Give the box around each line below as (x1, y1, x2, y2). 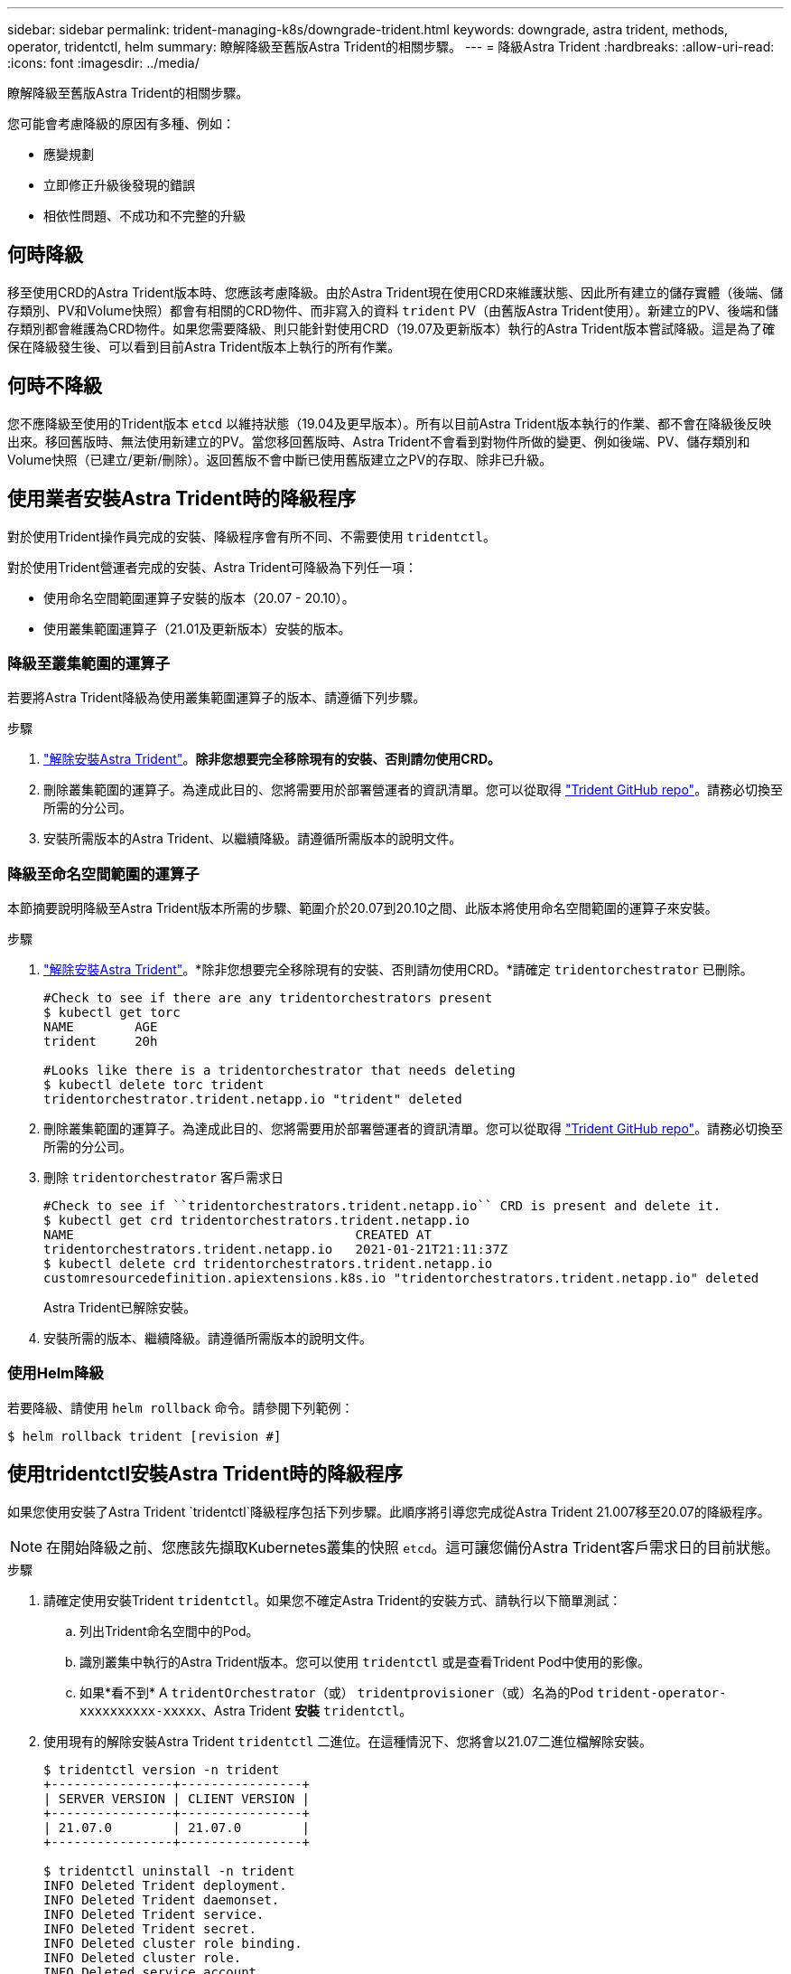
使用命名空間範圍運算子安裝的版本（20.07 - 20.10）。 (43, 589, 355, 606)
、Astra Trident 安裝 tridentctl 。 (200, 1702, 413, 1718)
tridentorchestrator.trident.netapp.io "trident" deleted (43, 1092, 462, 1107)
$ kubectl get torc (43, 1005, 181, 1020)
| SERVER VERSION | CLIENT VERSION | (43, 1791, 311, 1806)
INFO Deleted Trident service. (43, 1906, 265, 1922)
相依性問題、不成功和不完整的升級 (43, 208, 246, 223)
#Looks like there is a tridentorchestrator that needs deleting (43, 1063, 516, 1078)
